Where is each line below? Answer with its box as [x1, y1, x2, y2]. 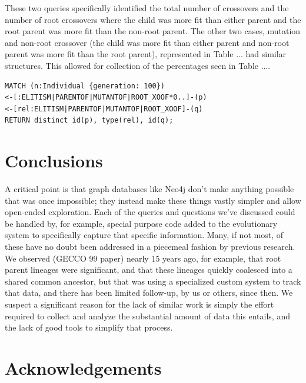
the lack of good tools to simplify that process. [5, 321, 173, 334]
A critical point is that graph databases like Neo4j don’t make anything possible [5, 183, 294, 195]
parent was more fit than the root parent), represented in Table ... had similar [5, 48, 287, 60]
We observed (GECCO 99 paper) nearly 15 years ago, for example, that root [5, 252, 281, 264]
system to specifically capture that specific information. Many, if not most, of [5, 229, 283, 241]
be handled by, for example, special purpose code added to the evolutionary [5, 217, 278, 229]
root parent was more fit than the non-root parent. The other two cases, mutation [5, 25, 301, 37]
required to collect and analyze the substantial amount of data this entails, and [5, 309, 290, 322]
